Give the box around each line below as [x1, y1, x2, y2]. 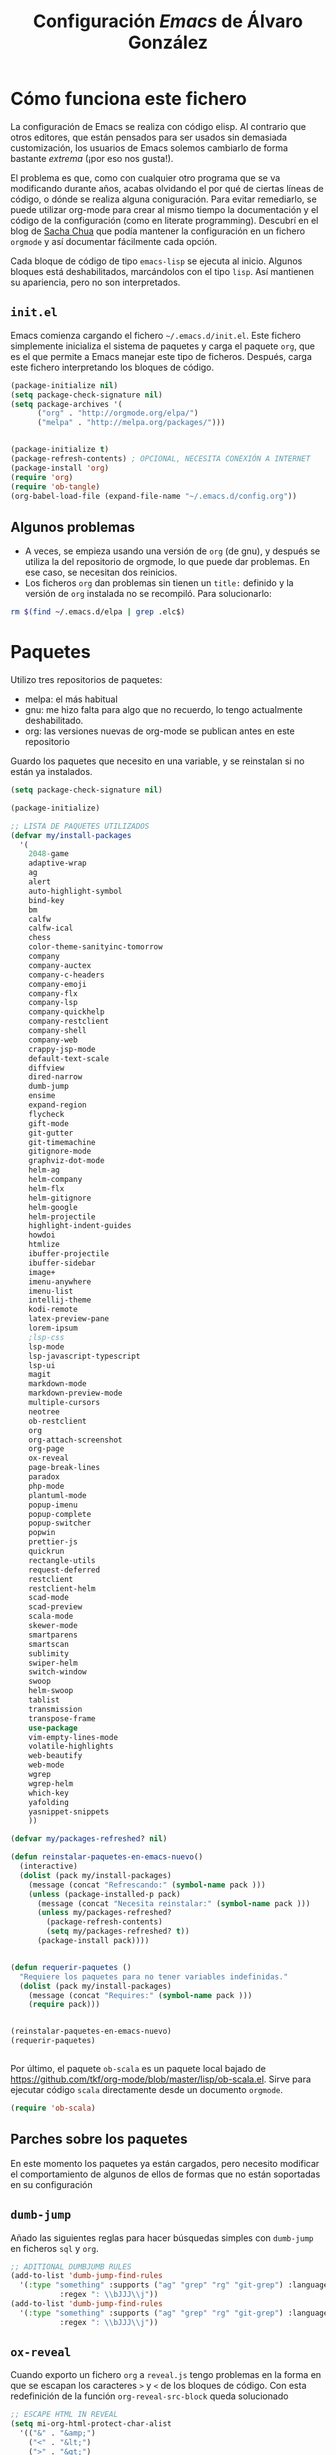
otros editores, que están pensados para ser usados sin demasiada [10, 131, 288, 143]
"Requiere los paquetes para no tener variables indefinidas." [19, 1971, 288, 1982]
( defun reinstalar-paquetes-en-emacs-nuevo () [10, 1852, 203, 1862]
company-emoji [28, 979, 87, 989]
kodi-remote [28, 1305, 78, 1315]
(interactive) [19, 1861, 78, 1871]
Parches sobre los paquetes [10, 2131, 188, 2148]
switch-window [28, 1667, 87, 1677]
